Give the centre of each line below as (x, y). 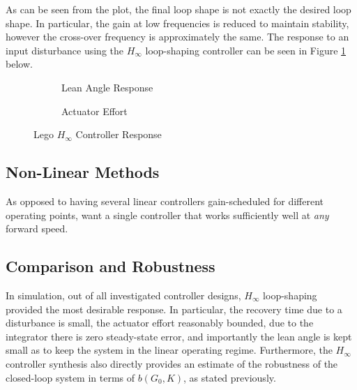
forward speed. (37, 228)
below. (19, 64)
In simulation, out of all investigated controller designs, (123, 295)
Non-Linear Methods (83, 172)
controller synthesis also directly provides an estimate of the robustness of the (172, 363)
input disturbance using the (65, 50)
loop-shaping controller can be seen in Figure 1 (246, 50)
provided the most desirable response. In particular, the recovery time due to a (174, 309)
